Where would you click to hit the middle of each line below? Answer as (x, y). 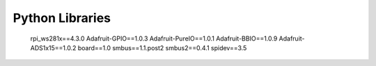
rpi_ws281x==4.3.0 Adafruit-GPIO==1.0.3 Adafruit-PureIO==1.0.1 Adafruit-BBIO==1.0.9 (154, 38)
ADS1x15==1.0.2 (53, 47)
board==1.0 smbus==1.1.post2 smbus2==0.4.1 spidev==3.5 (162, 47)
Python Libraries (62, 18)
